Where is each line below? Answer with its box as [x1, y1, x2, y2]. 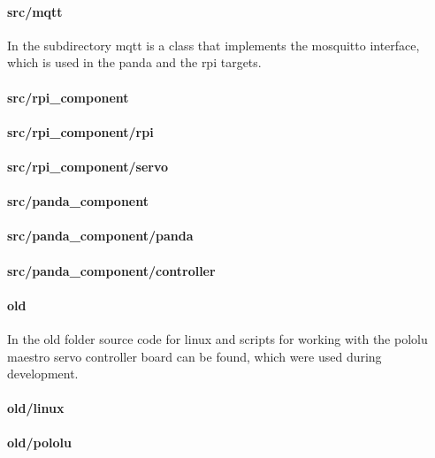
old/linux [7, 399, 65, 417]
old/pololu [7, 433, 72, 452]
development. [7, 364, 79, 383]
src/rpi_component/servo [7, 156, 169, 175]
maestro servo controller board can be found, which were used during [7, 347, 382, 365]
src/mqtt [7, 2, 63, 20]
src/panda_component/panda [7, 226, 194, 245]
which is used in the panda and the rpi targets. [7, 53, 262, 72]
